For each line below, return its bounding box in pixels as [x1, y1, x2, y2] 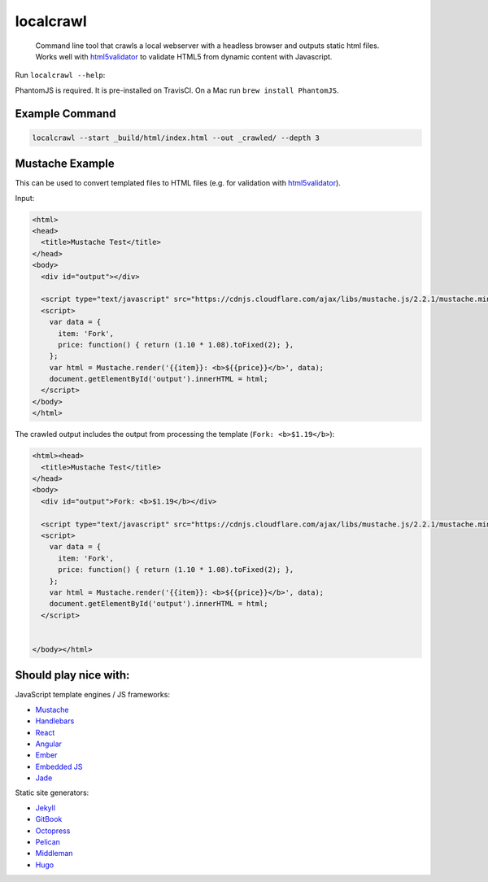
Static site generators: [15, 788, 89, 797]
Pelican [35, 837, 61, 847]
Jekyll [35, 802, 56, 813]
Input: [15, 193, 35, 203]
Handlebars [35, 716, 75, 726]
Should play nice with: [15, 668, 130, 683]
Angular [35, 739, 63, 749]
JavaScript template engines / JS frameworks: [15, 690, 171, 700]
